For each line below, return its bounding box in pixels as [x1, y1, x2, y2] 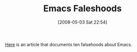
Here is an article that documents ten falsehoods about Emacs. [5, 41, 133, 47]
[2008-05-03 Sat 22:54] [57, 19, 108, 25]
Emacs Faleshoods [43, 3, 122, 14]
